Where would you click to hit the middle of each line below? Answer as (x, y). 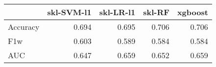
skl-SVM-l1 (69, 12)
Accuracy (24, 27)
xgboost (192, 12)
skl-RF (156, 12)
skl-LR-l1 (117, 12)
